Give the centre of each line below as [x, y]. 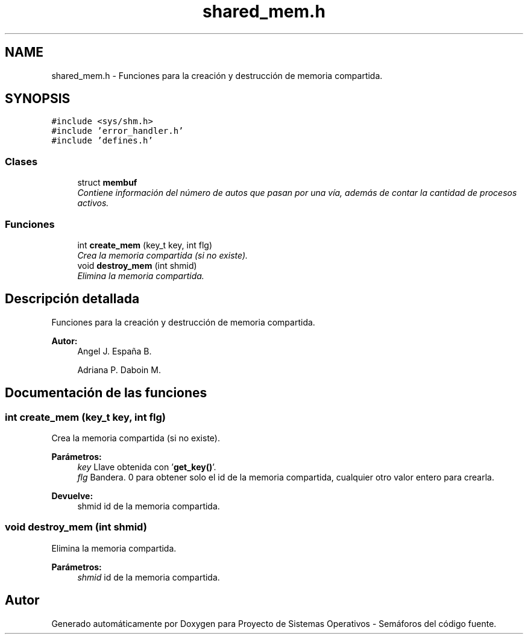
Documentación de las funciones [106, 393]
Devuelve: [72, 496]
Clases [21, 161]
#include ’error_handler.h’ [118, 131]
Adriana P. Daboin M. [119, 370]
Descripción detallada [72, 299]
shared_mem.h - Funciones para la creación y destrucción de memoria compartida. [217, 75]
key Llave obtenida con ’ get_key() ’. [147, 467]
